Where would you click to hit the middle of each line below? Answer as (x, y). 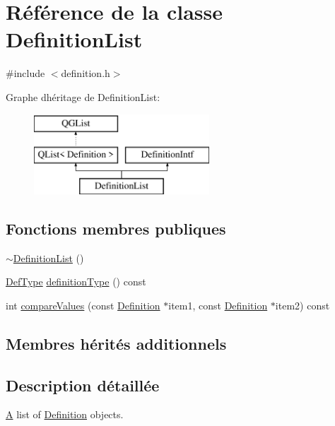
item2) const (302, 305)
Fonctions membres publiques (116, 228)
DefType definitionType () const (76, 282)
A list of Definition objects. (65, 414)
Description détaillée (83, 385)
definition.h (86, 73)
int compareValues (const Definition (83, 305)
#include (25, 73)
